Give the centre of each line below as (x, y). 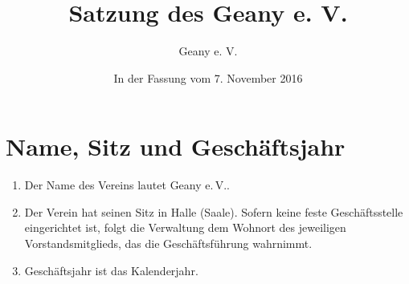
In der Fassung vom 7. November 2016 (208, 77)
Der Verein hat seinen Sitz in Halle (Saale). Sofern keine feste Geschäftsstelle (214, 211)
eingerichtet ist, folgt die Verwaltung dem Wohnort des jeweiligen (185, 227)
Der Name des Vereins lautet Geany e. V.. (127, 185)
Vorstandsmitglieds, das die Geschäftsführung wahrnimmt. (168, 243)
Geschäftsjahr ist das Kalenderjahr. (111, 270)
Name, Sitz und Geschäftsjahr (176, 146)
